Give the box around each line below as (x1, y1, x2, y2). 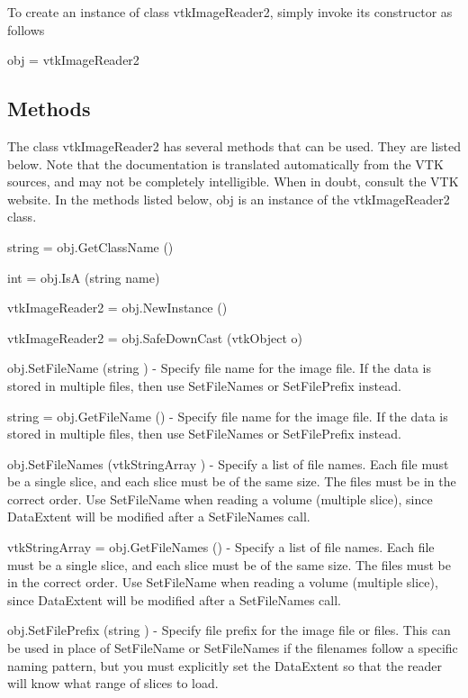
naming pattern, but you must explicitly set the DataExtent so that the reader (7, 656, 442, 675)
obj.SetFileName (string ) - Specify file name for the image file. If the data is (7, 358, 431, 377)
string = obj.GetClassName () (7, 237, 174, 256)
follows (7, 20, 45, 39)
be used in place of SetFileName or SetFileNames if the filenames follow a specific (7, 639, 458, 657)
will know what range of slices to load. (7, 674, 219, 693)
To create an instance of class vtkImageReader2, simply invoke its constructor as (7, 3, 453, 21)
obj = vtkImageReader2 (7, 50, 139, 69)
